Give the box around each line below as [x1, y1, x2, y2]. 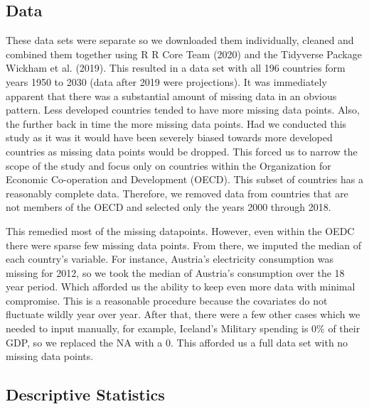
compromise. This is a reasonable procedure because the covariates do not [6, 293, 328, 307]
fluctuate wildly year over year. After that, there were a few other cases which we [6, 307, 360, 322]
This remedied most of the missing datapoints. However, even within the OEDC [6, 223, 355, 238]
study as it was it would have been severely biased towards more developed [6, 130, 333, 145]
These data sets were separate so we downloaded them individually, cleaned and [6, 33, 354, 48]
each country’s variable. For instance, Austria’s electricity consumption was [6, 251, 333, 266]
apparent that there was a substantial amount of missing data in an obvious [6, 88, 337, 103]
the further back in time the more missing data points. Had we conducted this [6, 116, 347, 131]
